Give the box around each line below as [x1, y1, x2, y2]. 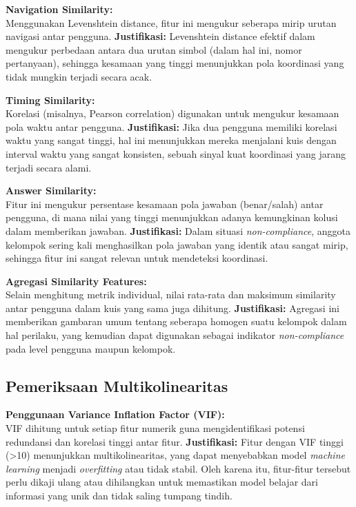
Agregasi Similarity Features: [6, 273, 147, 288]
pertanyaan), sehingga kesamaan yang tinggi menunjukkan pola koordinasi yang [6, 56, 344, 70]
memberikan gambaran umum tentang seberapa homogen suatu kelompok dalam [6, 314, 347, 329]
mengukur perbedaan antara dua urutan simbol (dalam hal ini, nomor [6, 42, 302, 56]
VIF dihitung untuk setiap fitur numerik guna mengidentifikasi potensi [6, 421, 305, 435]
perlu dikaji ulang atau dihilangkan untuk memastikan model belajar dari [6, 475, 318, 489]
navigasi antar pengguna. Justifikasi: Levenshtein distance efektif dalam [6, 29, 315, 43]
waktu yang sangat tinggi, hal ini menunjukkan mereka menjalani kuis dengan [6, 133, 337, 147]
